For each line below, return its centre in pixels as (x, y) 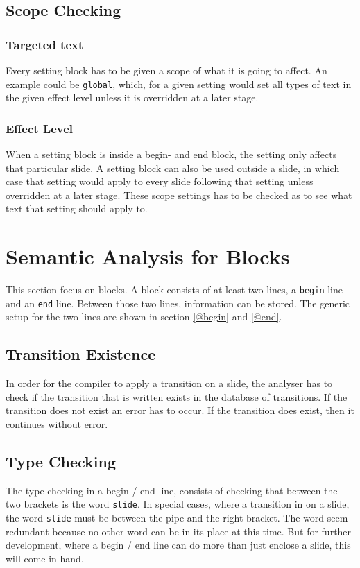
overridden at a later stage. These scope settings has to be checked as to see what (179, 195)
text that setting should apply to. (77, 208)
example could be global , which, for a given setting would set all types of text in (179, 84)
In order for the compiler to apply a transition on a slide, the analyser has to (169, 383)
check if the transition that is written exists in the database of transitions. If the (177, 396)
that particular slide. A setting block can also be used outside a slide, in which (173, 167)
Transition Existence (81, 354)
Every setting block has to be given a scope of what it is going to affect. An (166, 70)
